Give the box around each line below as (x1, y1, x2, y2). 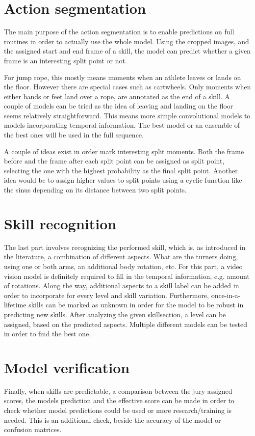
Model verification (4, 357, 130, 377)
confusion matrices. (4, 424, 62, 435)
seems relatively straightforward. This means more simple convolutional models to (4, 110, 251, 120)
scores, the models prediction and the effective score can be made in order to (4, 395, 234, 406)
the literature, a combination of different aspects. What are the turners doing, (4, 251, 238, 262)
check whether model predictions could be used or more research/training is (4, 405, 232, 415)
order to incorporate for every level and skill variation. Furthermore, (4, 290, 209, 300)
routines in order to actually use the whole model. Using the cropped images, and (4, 36, 249, 46)
